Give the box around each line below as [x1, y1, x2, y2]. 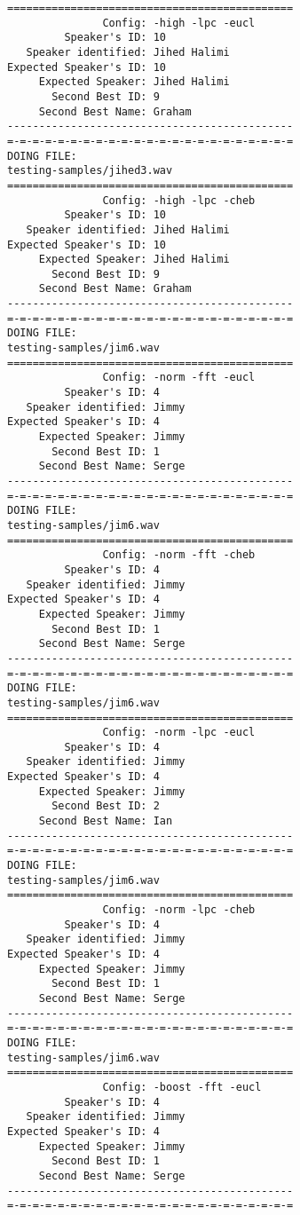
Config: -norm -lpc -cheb [102, 903, 256, 917]
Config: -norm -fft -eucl [102, 371, 256, 384]
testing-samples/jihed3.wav [7, 164, 173, 178]
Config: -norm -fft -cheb [102, 548, 256, 562]
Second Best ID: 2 [51, 800, 160, 813]
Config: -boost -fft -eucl [102, 1080, 262, 1093]
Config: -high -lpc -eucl [102, 16, 256, 29]
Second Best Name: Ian [38, 815, 173, 828]
